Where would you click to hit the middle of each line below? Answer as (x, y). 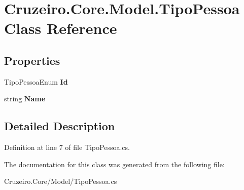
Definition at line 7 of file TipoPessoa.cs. (67, 147)
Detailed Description (60, 126)
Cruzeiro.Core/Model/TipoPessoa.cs (61, 181)
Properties (32, 60)
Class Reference (61, 28)
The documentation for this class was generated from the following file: (114, 164)
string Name (25, 99)
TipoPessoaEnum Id (36, 81)
